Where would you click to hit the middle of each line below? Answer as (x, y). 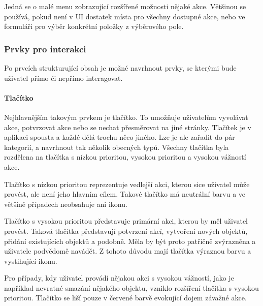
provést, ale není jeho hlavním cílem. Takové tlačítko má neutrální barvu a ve (125, 194)
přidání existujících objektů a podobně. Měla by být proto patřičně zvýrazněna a (130, 241)
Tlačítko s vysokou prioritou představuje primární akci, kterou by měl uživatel (126, 221)
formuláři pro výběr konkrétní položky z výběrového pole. (94, 26)
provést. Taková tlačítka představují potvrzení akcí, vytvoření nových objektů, (126, 231)
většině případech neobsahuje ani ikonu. (66, 204)
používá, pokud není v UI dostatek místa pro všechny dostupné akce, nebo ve (125, 16)
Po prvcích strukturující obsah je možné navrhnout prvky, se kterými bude (120, 68)
